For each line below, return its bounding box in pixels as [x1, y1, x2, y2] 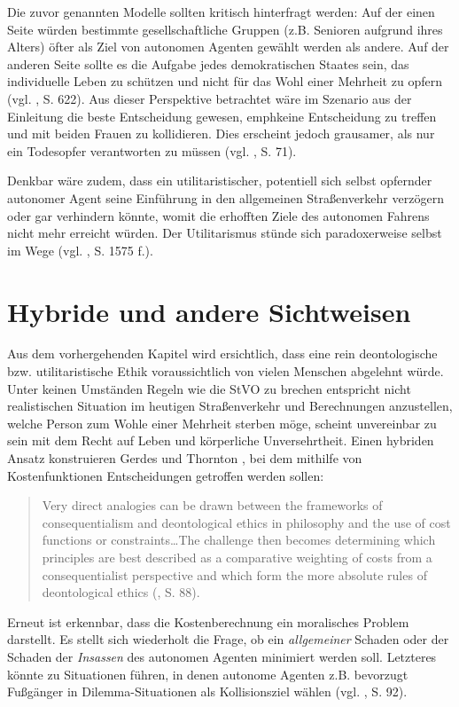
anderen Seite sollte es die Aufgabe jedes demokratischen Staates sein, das [7, 54, 409, 73]
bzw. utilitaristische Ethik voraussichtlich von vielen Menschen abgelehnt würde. [7, 362, 444, 381]
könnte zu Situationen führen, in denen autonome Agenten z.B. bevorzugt [7, 664, 408, 683]
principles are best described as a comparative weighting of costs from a [42, 547, 432, 566]
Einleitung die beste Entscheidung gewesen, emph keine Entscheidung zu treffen [7, 106, 437, 125]
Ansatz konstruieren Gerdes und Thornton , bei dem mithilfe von [7, 449, 362, 467]
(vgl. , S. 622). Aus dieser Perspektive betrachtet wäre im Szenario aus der [7, 89, 412, 107]
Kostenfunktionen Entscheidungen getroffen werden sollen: [7, 466, 324, 484]
